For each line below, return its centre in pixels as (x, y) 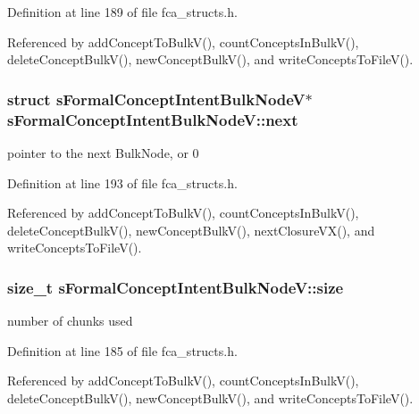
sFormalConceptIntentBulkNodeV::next (153, 119)
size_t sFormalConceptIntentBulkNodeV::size (176, 287)
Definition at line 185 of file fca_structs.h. (122, 350)
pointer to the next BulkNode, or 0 (103, 152)
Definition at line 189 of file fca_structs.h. (122, 12)
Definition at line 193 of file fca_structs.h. (122, 182)
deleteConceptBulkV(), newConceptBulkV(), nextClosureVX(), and (191, 230)
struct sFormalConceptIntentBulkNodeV (156, 99)
